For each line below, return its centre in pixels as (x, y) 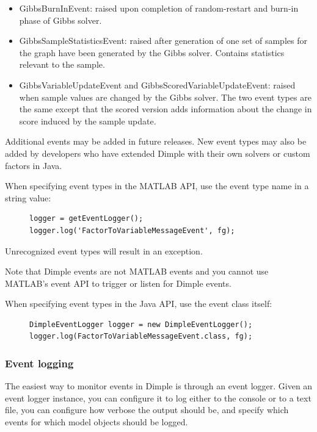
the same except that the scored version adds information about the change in (166, 109)
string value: (28, 197)
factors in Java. (34, 165)
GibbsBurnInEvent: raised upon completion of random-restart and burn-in (159, 8)
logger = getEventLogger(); (86, 219)
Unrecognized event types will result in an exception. (104, 250)
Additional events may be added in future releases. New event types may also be (156, 141)
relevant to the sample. (62, 64)
